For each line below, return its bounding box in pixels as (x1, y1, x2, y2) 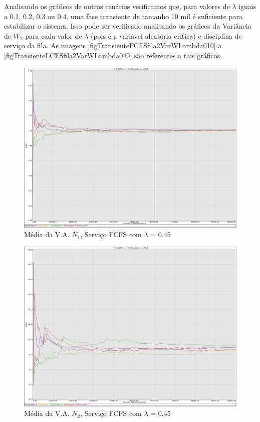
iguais (238, 1, 256, 11)
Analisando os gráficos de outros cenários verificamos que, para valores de (4, 1, 230, 11)
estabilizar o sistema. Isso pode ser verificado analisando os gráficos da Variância (4, 21, 251, 31)
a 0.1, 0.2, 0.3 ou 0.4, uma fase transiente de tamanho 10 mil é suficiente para (4, 11, 242, 21)
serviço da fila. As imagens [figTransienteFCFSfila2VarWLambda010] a (4, 40, 222, 51)
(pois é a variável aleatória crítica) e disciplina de (90, 30, 242, 41)
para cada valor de (25, 30, 82, 41)
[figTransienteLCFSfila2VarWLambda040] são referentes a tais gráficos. (4, 50, 222, 60)
